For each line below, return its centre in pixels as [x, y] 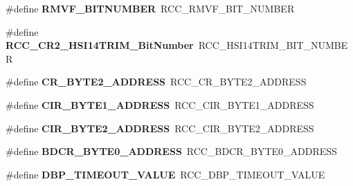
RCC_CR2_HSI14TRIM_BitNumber [100, 45]
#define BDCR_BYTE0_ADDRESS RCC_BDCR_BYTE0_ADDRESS [171, 151]
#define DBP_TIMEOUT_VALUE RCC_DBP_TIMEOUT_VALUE [165, 174]
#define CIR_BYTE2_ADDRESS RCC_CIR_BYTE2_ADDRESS [160, 128]
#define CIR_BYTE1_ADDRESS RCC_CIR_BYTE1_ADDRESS [160, 104]
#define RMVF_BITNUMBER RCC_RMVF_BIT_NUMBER [150, 8]
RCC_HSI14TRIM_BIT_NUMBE [273, 45]
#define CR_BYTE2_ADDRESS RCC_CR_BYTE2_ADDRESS [156, 82]
